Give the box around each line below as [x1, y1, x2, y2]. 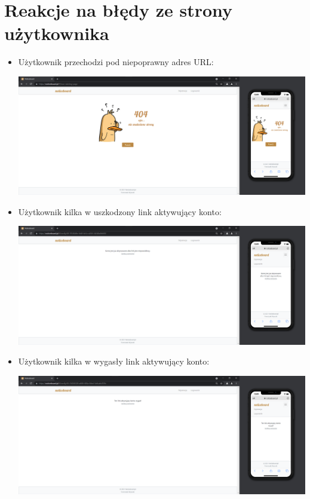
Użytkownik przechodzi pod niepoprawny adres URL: [18, 56, 214, 68]
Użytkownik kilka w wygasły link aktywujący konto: [18, 355, 210, 368]
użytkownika [4, 21, 109, 45]
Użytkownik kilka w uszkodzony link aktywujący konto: [18, 205, 222, 218]
